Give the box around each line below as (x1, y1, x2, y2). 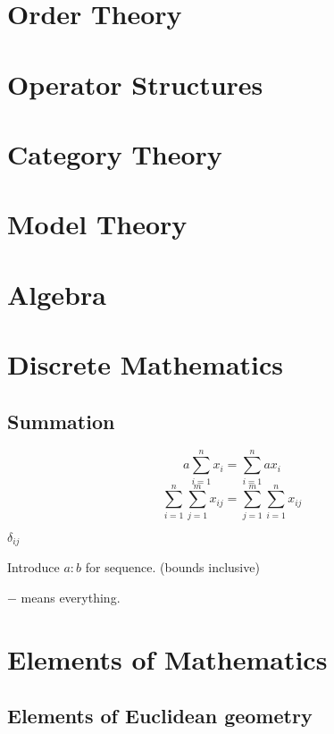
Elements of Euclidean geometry (7, 702, 313, 730)
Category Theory (7, 135, 222, 172)
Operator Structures (7, 65, 263, 102)
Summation (7, 407, 115, 434)
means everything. (21, 587, 121, 606)
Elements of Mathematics (7, 640, 328, 677)
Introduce (7, 558, 60, 577)
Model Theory (7, 206, 188, 242)
